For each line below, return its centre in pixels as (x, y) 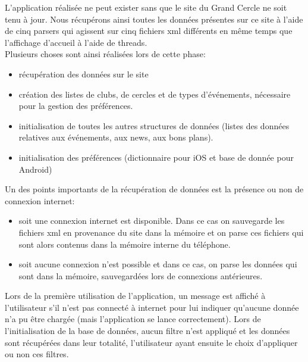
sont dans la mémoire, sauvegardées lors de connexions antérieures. (141, 275)
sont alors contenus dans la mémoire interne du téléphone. (125, 244)
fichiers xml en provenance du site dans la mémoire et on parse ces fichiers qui (161, 232)
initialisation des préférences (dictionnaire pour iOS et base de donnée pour (156, 157)
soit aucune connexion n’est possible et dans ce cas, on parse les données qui (158, 264)
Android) (35, 169)
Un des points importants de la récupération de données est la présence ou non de (154, 189)
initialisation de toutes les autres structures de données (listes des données (154, 125)
